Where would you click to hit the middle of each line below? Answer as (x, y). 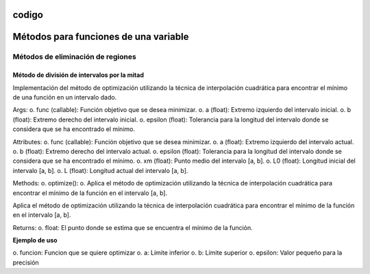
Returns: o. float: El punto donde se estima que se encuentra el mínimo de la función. (133, 227)
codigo (28, 15)
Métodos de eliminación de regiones (74, 57)
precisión (26, 262)
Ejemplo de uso (35, 240)
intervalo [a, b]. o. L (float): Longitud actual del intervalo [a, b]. (100, 170)
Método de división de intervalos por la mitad (78, 75)
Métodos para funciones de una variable (101, 37)
